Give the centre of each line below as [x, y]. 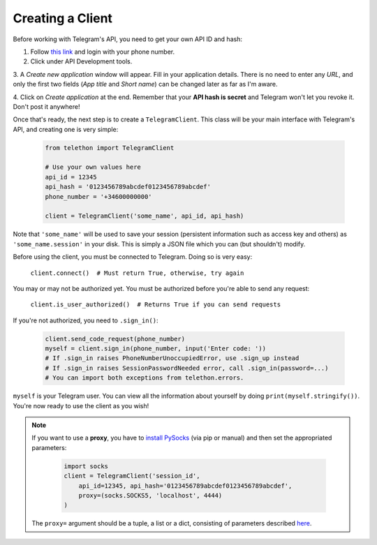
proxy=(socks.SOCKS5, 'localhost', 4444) [150, 495]
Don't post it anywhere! [46, 106]
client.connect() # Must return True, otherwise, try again [137, 273]
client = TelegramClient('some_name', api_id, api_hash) [145, 216]
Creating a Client [63, 18]
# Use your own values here [93, 167]
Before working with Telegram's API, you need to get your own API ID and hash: [127, 39]
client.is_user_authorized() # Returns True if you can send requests [156, 305]
